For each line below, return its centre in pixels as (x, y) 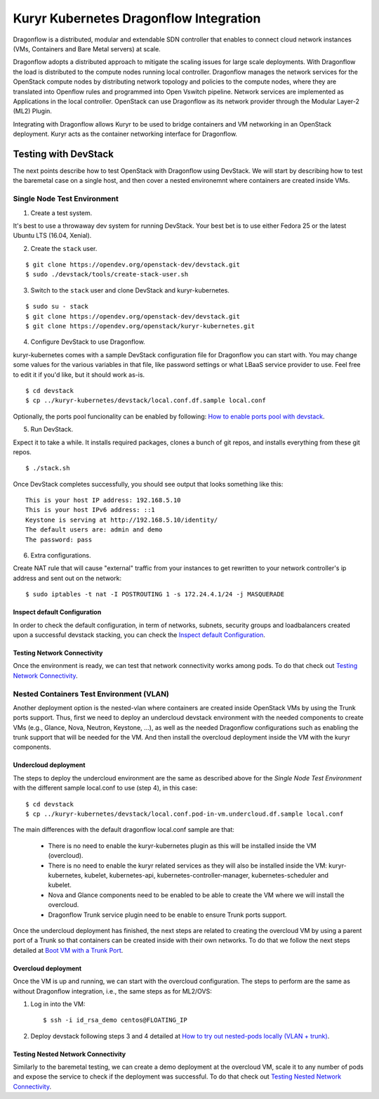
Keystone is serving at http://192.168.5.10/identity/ (122, 520)
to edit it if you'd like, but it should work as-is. (79, 374)
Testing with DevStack (63, 154)
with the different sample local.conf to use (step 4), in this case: (105, 788)
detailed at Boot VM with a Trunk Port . (68, 950)
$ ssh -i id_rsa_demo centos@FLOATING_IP (115, 1020)
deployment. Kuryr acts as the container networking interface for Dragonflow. (125, 134)
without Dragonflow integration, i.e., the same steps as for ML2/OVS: (112, 991)
